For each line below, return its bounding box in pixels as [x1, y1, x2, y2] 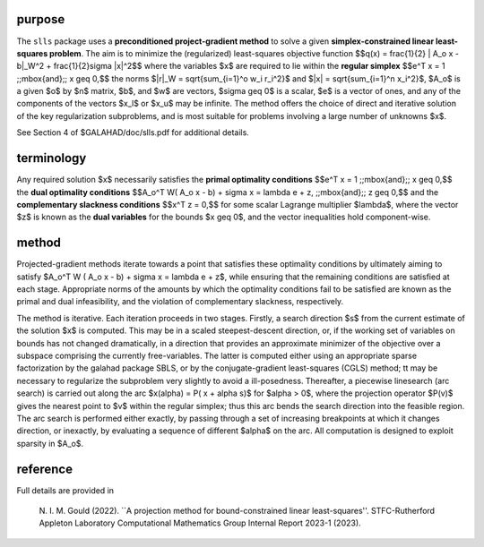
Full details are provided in [16, 484, 115, 496]
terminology [16, 150, 87, 166]
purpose [16, 12, 65, 27]
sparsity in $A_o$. [16, 438, 84, 449]
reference [16, 461, 73, 476]
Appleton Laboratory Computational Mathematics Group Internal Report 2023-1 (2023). [39, 517, 362, 528]
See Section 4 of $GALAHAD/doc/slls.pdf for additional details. [16, 127, 250, 138]
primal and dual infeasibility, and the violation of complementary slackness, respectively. [16, 296, 344, 307]
